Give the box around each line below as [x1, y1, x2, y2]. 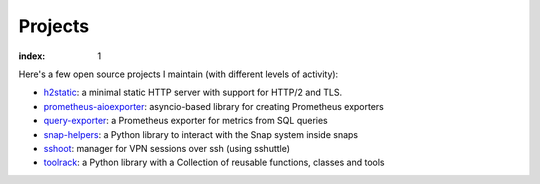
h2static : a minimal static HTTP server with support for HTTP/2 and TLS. [43, 86, 343, 99]
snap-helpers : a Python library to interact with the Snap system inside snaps [43, 128, 359, 140]
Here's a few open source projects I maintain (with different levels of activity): [18, 68, 339, 80]
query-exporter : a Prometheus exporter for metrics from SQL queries [43, 115, 329, 127]
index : [18, 50, 46, 62]
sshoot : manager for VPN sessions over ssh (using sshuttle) [43, 142, 290, 154]
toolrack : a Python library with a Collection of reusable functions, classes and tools [43, 156, 385, 169]
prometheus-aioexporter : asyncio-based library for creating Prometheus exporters [43, 100, 385, 112]
